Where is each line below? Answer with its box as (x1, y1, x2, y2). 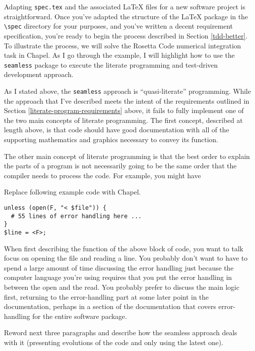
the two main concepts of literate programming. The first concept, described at (4, 115, 243, 125)
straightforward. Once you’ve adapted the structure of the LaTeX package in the (4, 11, 248, 21)
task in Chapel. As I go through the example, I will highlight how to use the (4, 50, 235, 60)
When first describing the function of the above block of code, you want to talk (4, 243, 244, 253)
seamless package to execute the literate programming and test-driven (4, 59, 218, 70)
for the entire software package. (32, 311, 127, 321)
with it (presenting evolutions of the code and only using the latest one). (4, 337, 223, 347)
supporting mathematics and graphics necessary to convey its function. (4, 134, 219, 144)
